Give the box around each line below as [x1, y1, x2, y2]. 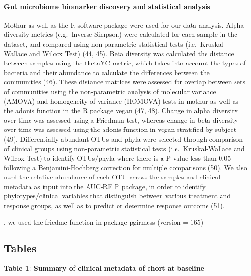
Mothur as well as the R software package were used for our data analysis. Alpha [4, 19, 244, 30]
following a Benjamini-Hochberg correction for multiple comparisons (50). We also [4, 162, 247, 172]
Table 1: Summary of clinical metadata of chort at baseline [4, 263, 204, 273]
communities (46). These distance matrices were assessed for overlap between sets [4, 77, 245, 87]
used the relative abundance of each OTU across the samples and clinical [4, 172, 221, 182]
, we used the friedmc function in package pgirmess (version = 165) [4, 216, 204, 227]
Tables [4, 240, 37, 255]
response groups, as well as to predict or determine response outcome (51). [4, 200, 225, 211]
